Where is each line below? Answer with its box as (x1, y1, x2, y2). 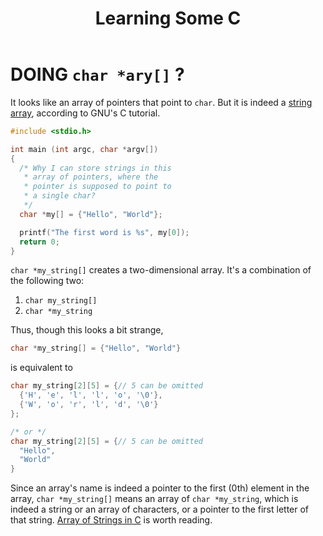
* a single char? (23, 191, 97, 201)
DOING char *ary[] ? (10, 63, 185, 86)
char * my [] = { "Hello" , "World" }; (19, 209, 163, 219)
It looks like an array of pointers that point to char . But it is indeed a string (10, 96, 313, 108)
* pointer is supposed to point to (23, 182, 172, 192)
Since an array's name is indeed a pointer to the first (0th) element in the (10, 482, 310, 494)
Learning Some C (94, 7, 242, 30)
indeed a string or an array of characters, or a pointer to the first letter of (10, 503, 310, 516)
